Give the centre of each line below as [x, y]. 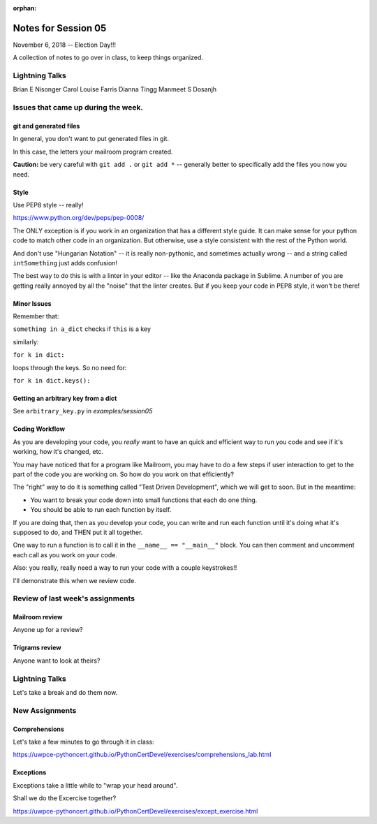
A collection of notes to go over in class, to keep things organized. [108, 58]
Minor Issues [32, 303]
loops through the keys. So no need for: [70, 367]
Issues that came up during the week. [78, 108]
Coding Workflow [39, 429]
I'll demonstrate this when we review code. [74, 580]
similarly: [26, 341]
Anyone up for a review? [48, 630]
